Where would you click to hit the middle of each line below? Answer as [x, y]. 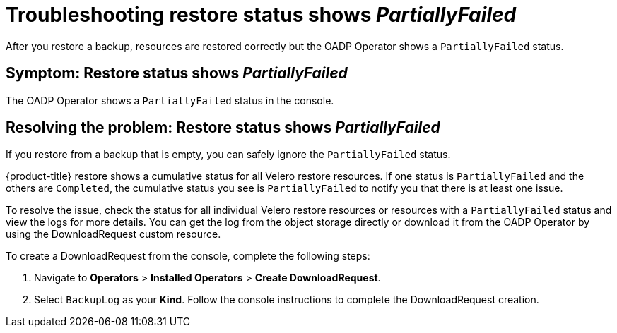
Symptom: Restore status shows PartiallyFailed [177, 73]
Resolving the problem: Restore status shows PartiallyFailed [223, 128]
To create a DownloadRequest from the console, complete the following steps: [188, 256]
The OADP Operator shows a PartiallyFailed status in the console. [170, 100]
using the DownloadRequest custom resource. [113, 234]
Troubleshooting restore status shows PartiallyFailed [261, 15]
